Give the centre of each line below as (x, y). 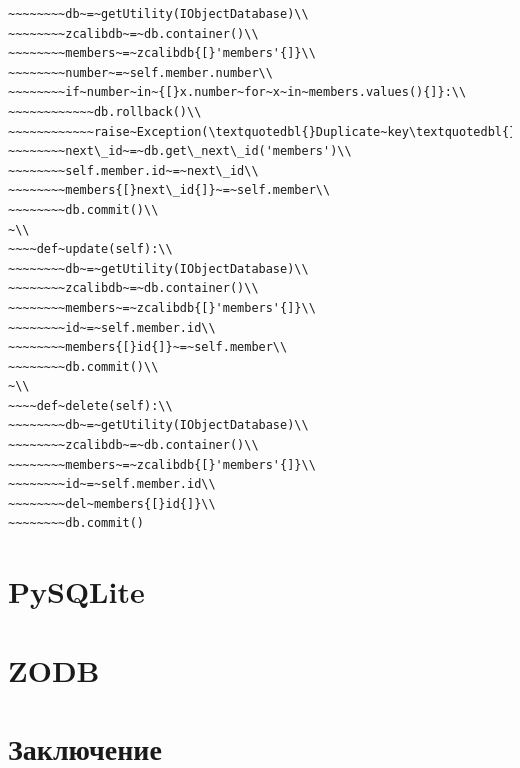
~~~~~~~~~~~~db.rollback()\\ (105, 111)
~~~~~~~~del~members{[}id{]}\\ (112, 503)
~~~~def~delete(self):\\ (90, 405)
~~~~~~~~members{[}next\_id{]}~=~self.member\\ (169, 190)
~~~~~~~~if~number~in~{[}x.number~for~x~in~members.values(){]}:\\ (237, 92)
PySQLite (76, 591)
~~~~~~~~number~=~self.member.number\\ (140, 72)
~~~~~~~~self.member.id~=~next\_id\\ (133, 170)
